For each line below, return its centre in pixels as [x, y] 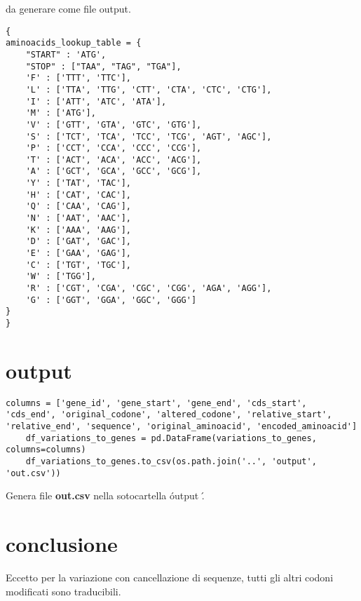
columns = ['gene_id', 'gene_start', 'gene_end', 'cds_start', [156, 403]
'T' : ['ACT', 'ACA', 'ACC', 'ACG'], [114, 160]
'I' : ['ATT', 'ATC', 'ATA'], [96, 101]
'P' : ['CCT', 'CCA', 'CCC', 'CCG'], [114, 148]
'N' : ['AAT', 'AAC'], [78, 218]
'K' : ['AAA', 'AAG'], [78, 230]
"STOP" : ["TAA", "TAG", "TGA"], [103, 66]
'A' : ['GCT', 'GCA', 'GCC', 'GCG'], [114, 171]
